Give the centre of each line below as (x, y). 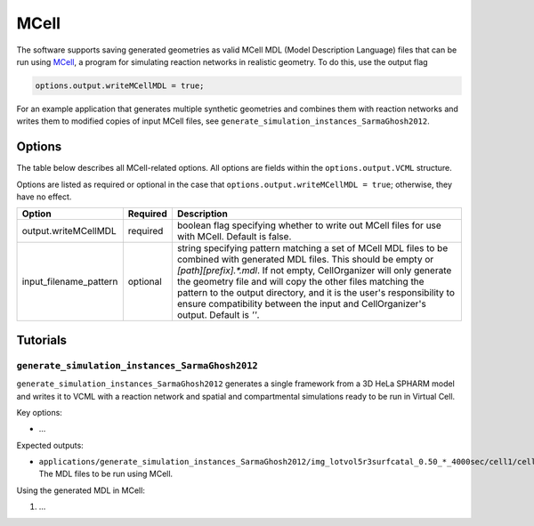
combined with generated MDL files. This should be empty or (305, 260)
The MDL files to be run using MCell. (106, 474)
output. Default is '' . (218, 315)
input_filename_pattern (70, 282)
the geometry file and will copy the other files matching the (300, 282)
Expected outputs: (50, 445)
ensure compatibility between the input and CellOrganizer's (301, 304)
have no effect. (44, 197)
